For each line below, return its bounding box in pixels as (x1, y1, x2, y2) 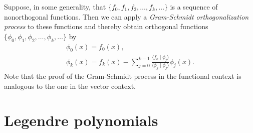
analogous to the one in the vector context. (4, 80, 136, 91)
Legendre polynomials (4, 110, 158, 130)
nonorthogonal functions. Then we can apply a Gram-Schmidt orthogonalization (4, 11, 249, 22)
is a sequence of (170, 2, 218, 12)
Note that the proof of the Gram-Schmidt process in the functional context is (4, 70, 241, 81)
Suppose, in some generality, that (4, 2, 106, 12)
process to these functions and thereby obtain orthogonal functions (4, 21, 208, 32)
